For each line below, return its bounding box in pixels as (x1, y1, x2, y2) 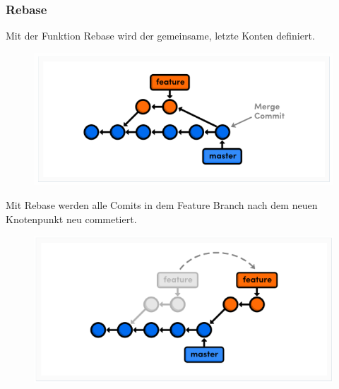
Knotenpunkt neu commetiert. (6, 211, 137, 226)
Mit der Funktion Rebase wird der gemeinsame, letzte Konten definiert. (6, 28, 315, 43)
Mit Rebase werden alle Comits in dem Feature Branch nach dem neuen (6, 197, 318, 212)
